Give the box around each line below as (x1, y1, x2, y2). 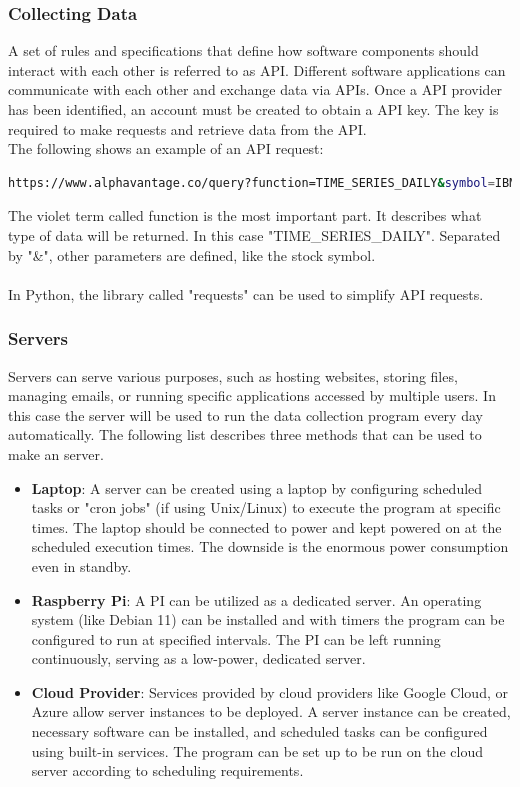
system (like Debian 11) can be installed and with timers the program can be (31, 609, 505, 630)
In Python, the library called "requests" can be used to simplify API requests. (8, 283, 484, 304)
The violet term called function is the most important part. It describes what (8, 205, 482, 226)
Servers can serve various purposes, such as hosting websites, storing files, (8, 365, 458, 386)
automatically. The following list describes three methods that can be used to (8, 424, 482, 445)
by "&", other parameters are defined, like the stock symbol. (8, 244, 376, 265)
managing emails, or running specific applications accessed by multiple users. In (8, 385, 496, 406)
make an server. (8, 443, 104, 464)
